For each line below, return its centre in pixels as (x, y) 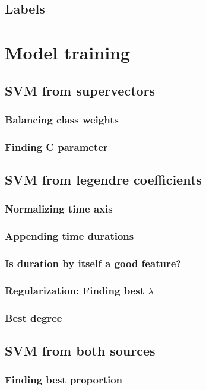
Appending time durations (69, 236)
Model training (68, 52)
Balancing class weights (62, 119)
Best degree (34, 317)
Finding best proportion (64, 380)
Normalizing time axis (59, 209)
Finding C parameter (56, 146)
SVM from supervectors (80, 90)
